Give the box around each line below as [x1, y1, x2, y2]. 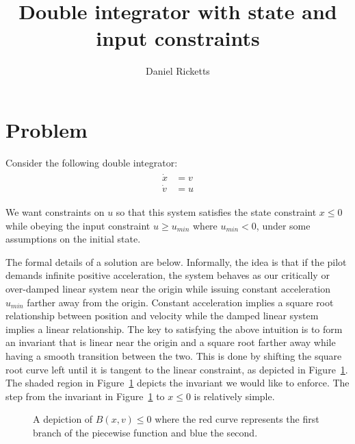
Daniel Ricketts [146, 64, 210, 78]
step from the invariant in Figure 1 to [5, 388, 165, 403]
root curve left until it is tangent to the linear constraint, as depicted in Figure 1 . [5, 362, 348, 376]
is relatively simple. [194, 388, 275, 403]
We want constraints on [5, 204, 105, 219]
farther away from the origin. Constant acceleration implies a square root [27, 295, 334, 309]
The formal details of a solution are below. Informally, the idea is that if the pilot [5, 254, 347, 269]
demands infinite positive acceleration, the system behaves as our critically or [5, 268, 330, 282]
